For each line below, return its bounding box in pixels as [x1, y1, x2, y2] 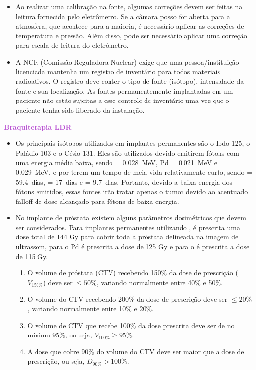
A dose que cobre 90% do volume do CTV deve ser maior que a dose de [27, 346, 244, 356]
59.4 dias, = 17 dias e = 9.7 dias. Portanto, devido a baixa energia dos [15, 176, 233, 187]
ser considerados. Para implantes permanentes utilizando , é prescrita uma [15, 222, 240, 232]
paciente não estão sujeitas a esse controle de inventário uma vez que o [15, 95, 229, 105]
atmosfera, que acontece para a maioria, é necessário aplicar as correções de [15, 21, 244, 31]
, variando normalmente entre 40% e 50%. [96, 277, 223, 287]
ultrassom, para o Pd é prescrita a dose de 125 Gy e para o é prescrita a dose [15, 241, 250, 252]
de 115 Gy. [15, 251, 48, 261]
